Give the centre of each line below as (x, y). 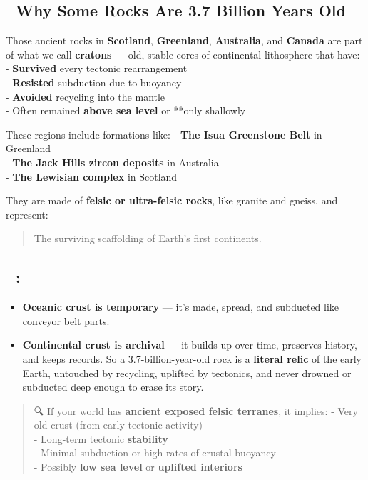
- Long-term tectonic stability (101, 438)
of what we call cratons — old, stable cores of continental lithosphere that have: (183, 54)
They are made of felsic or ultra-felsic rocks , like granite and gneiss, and (172, 200)
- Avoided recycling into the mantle (86, 96)
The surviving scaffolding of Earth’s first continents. (148, 238)
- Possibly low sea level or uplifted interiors (138, 467)
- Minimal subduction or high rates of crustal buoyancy (155, 452)
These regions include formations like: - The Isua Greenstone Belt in (164, 134)
